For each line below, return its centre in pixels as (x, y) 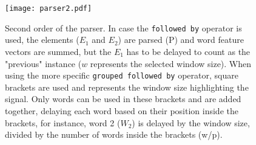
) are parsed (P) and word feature (181, 40)
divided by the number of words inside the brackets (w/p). (114, 134)
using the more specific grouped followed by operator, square (122, 75)
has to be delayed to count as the (188, 51)
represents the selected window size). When (171, 63)
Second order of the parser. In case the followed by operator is (123, 27)
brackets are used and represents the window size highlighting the (127, 87)
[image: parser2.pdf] (49, 8)
